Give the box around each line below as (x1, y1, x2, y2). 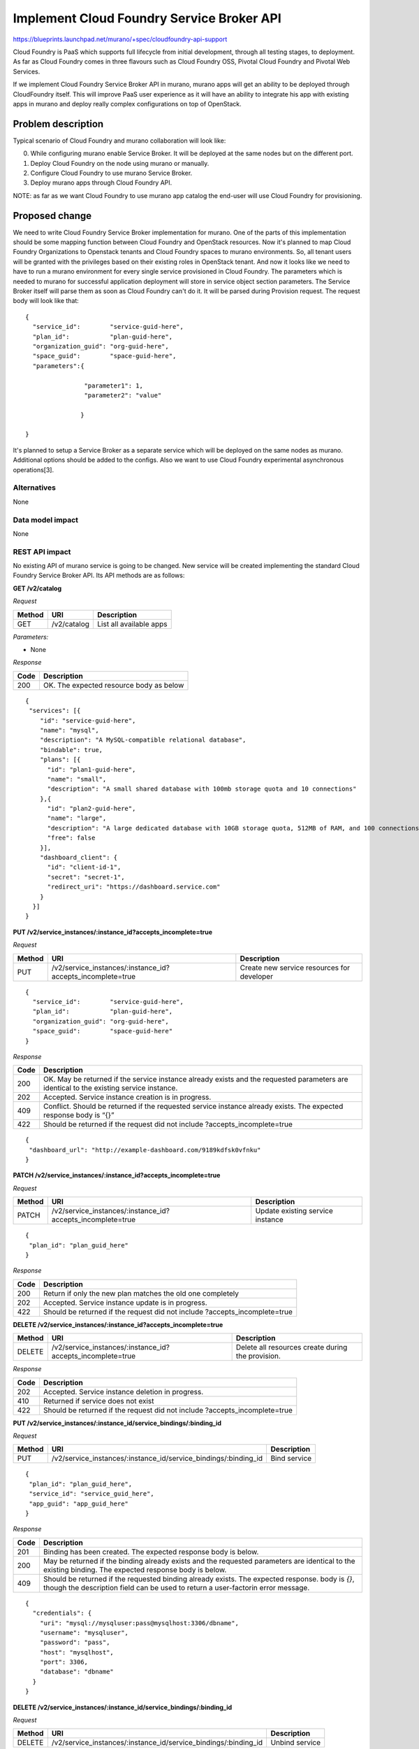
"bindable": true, (39, 746, 103, 753)
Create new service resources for (240, 963, 351, 972)
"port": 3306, (39, 1658, 89, 1666)
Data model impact (13, 515, 79, 525)
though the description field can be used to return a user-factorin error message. (43, 1582, 310, 1592)
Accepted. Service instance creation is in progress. (43, 1092, 212, 1102)
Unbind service (270, 1738, 321, 1748)
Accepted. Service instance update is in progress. (43, 1298, 207, 1308)
